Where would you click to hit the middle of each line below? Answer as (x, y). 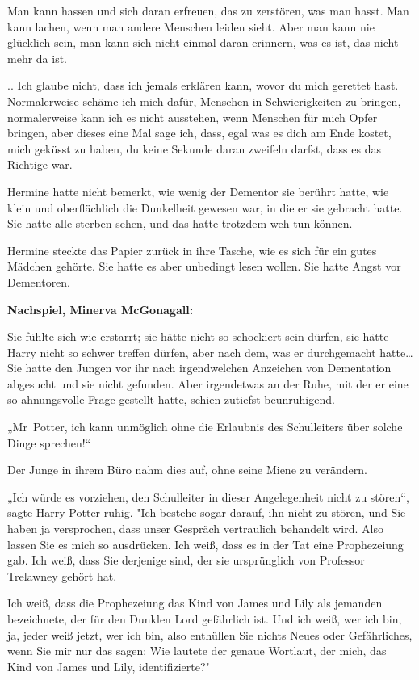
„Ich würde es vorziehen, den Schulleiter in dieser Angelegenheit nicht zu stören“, (208, 496)
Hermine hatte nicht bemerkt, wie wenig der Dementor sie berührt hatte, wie (198, 191)
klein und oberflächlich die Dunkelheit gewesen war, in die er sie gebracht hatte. (205, 207)
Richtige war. (40, 164)
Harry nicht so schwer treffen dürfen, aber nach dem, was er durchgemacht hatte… (210, 352)
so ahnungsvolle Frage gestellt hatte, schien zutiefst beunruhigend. (171, 399)
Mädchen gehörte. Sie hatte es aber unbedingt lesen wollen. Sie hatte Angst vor (204, 266)
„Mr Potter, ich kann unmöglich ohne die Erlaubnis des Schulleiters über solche (205, 427)
